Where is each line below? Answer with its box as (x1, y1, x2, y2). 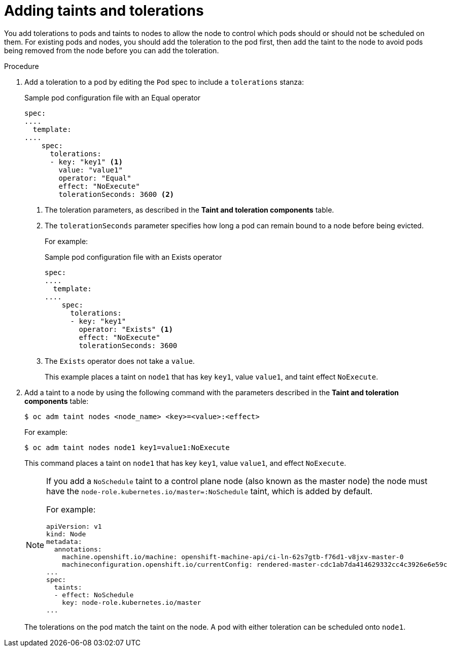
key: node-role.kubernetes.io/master (62, 598, 201, 606)
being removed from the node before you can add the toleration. (4, 46, 219, 55)
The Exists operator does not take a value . (45, 356, 195, 365)
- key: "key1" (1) (50, 157, 123, 166)
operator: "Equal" (58, 174, 131, 182)
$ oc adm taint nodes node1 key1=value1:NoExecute (24, 443, 230, 452)
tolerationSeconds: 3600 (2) (58, 190, 175, 198)
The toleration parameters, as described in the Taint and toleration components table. (45, 205, 334, 214)
